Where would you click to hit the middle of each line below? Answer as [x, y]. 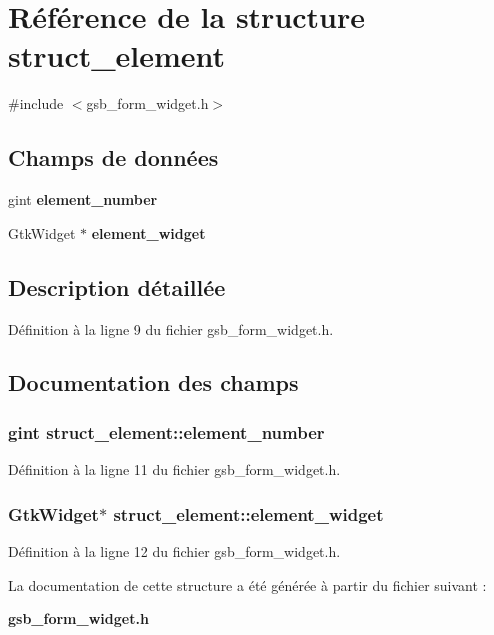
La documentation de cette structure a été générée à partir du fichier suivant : [247, 584]
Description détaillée [117, 286]
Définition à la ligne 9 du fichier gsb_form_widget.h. [171, 328]
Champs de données [113, 157]
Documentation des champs [153, 382]
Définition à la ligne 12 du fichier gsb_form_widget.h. [174, 550]
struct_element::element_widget [248, 513]
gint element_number [83, 199]
